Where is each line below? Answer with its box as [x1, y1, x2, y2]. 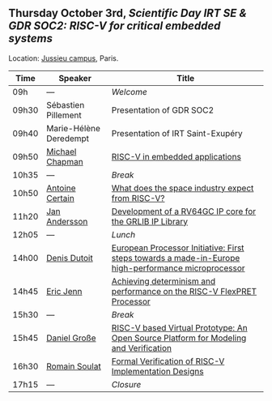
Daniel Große [45, 332, 96, 343]
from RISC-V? [111, 192, 165, 203]
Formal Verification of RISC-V [111, 356, 225, 367]
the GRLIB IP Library [111, 215, 189, 227]
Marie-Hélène [45, 122, 101, 134]
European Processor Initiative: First [111, 242, 244, 254]
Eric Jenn [45, 285, 83, 296]
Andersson [45, 215, 88, 227]
